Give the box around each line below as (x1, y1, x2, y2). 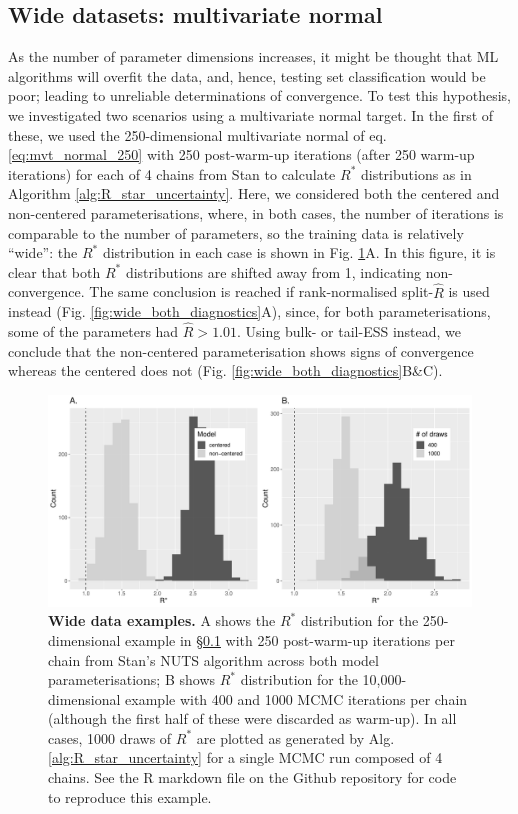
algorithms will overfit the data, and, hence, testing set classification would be (8, 65, 486, 86)
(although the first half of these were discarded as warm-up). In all (48, 708, 457, 729)
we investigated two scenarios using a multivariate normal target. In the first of (8, 104, 494, 125)
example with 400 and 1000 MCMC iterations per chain (125, 688, 468, 709)
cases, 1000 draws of (48, 727, 172, 748)
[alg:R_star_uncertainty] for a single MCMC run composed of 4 (48, 747, 443, 768)
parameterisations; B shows (48, 669, 216, 690)
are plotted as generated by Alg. (196, 727, 395, 748)
